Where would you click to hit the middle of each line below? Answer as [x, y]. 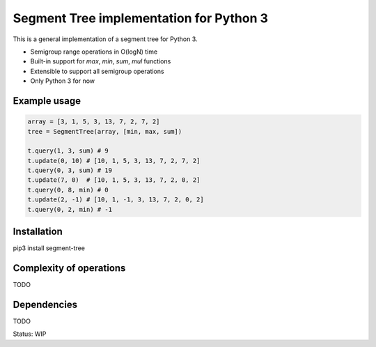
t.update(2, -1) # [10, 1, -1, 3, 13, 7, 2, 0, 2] [116, 200]
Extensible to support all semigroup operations [97, 71]
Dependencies [45, 304]
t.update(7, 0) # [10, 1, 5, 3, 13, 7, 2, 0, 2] [114, 180]
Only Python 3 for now [63, 81]
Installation [38, 232]
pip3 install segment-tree [49, 248]
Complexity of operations [69, 268]
